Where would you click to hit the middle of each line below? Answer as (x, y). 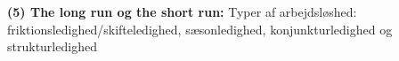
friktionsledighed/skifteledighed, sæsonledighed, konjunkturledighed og (200, 29)
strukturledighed (52, 46)
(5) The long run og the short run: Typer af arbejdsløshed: (182, 11)
